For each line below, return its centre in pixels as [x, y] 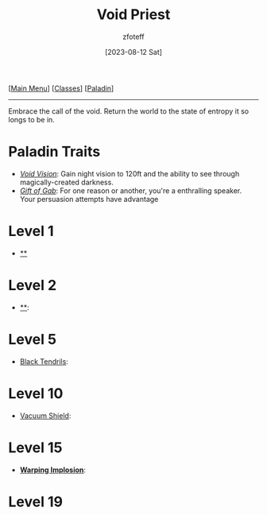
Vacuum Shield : [45, 416]
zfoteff [133, 37]
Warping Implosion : [52, 470]
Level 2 [33, 285]
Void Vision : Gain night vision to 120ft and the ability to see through [130, 173]
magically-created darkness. [66, 182]
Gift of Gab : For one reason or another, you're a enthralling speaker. [131, 190]
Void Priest [133, 15]
